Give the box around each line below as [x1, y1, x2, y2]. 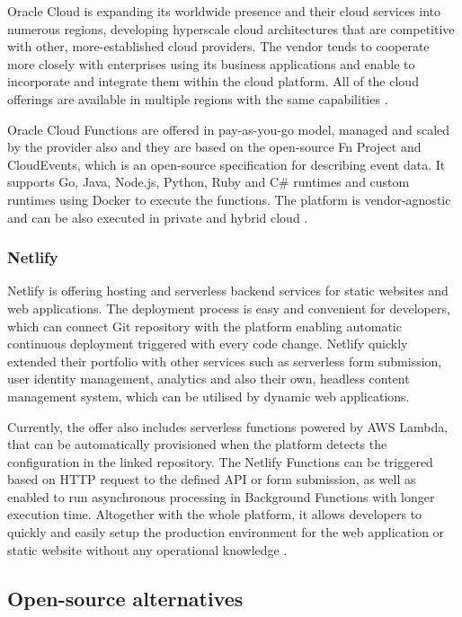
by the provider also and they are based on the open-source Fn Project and [7, 137, 422, 156]
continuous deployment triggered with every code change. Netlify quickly [7, 334, 408, 353]
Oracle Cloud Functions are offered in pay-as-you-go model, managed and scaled [7, 119, 450, 138]
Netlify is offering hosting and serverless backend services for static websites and [7, 281, 449, 300]
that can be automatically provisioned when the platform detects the [7, 435, 387, 454]
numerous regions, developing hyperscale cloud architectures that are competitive [7, 19, 455, 38]
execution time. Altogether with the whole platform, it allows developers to [7, 505, 422, 524]
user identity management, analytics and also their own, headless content [7, 369, 410, 388]
